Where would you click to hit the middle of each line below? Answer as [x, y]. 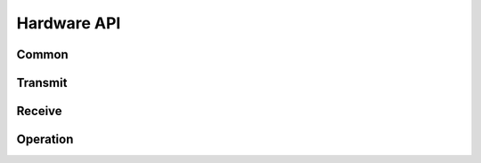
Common [42, 54]
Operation [45, 140]
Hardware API [69, 23]
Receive [39, 111]
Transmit [42, 83]
